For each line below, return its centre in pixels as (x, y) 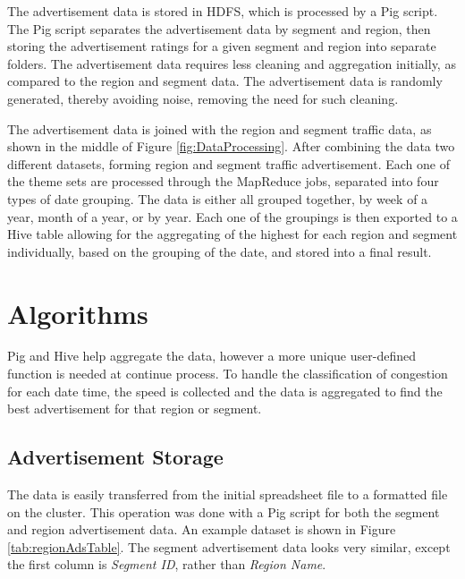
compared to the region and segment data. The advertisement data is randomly (225, 81)
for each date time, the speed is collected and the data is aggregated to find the (225, 391)
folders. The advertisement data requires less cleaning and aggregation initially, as (232, 63)
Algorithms (78, 313)
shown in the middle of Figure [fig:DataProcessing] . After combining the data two (231, 146)
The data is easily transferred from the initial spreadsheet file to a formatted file (228, 494)
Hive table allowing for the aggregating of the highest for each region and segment (232, 234)
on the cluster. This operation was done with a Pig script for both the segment (224, 511)
